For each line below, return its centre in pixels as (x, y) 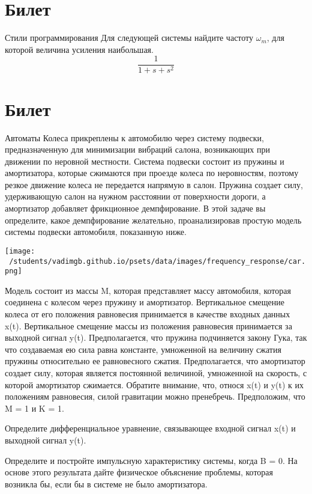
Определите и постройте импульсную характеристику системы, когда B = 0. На (151, 460)
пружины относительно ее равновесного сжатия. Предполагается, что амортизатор (155, 361)
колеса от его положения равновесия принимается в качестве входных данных (148, 314)
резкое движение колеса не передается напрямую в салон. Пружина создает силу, (154, 184)
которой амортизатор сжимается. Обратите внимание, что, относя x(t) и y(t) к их (154, 384)
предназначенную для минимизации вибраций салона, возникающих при (137, 149)
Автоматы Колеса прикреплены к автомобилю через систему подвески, (134, 137)
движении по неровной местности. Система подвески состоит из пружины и (145, 161)
